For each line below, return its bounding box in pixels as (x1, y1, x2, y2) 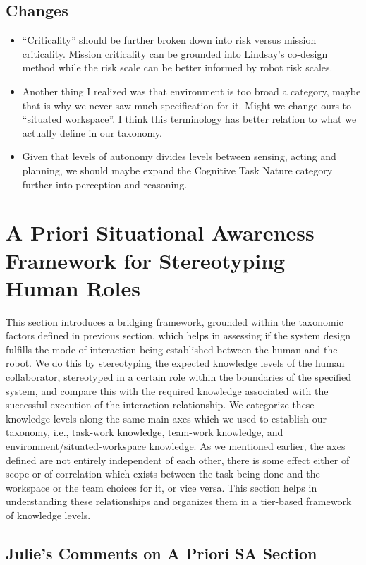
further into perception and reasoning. (22, 176, 188, 191)
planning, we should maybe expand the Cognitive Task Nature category (22, 162, 333, 177)
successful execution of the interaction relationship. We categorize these (6, 397, 315, 412)
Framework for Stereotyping (6, 245, 286, 274)
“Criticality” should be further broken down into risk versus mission (22, 32, 317, 47)
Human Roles (6, 273, 140, 302)
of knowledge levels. (6, 507, 91, 522)
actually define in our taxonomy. (22, 125, 162, 140)
